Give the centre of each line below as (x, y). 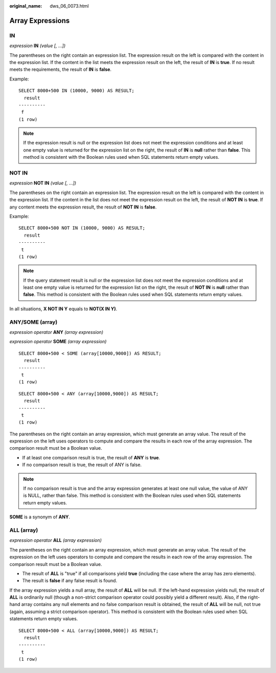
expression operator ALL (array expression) (56, 540)
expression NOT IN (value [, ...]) (43, 183)
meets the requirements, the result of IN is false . (61, 70)
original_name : (26, 6)
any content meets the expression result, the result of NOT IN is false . (83, 207)
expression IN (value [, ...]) (38, 46)
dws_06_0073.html (69, 6)
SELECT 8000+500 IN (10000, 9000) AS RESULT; (77, 91)
